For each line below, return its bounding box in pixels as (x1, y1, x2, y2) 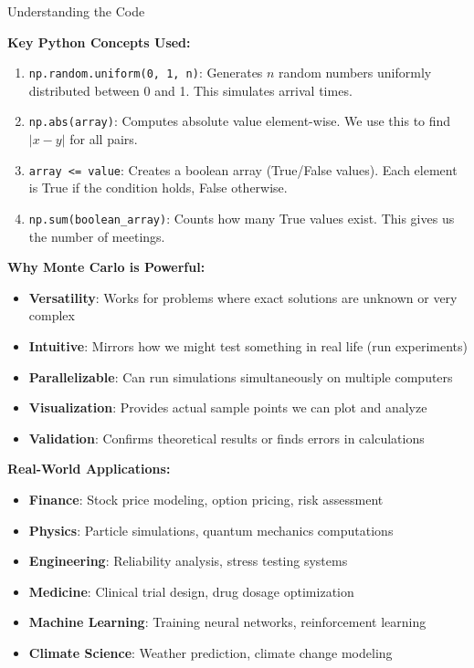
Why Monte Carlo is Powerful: (7, 257, 205, 277)
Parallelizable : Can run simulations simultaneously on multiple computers (28, 367, 453, 386)
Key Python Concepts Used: (7, 32, 191, 51)
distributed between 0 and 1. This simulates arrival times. (28, 80, 353, 99)
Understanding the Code (7, 2, 145, 20)
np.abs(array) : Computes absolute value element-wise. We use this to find (28, 111, 451, 130)
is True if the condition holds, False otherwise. (28, 178, 288, 197)
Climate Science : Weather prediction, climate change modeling (28, 642, 393, 662)
